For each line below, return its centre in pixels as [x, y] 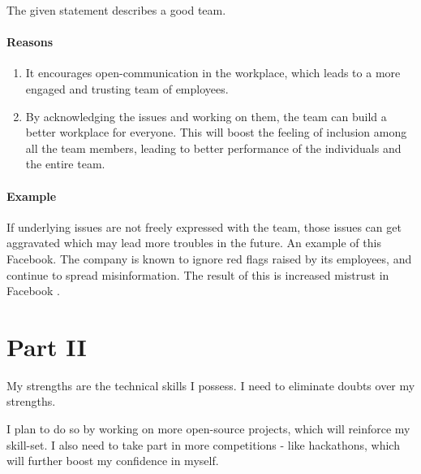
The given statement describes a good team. [116, 10]
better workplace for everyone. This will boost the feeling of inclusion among [216, 132]
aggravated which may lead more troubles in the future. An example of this [194, 243]
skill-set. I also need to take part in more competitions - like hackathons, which [203, 444]
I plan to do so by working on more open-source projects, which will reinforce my [208, 429]
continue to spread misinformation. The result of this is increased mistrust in [198, 274]
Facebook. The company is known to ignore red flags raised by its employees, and [209, 258]
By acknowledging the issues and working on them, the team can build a [206, 116]
